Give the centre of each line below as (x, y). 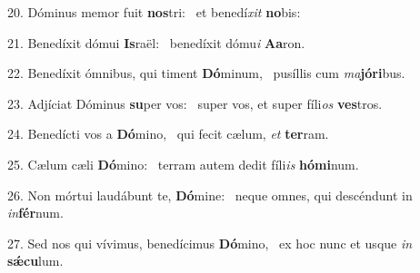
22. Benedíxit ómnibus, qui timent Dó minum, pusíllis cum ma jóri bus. (206, 73)
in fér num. (35, 213)
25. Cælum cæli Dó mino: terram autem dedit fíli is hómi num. (183, 164)
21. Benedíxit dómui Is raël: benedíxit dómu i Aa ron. (156, 42)
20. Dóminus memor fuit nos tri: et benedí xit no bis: (154, 12)
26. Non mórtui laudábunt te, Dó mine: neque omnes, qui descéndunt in (210, 195)
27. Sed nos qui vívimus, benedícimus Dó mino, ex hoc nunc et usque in (210, 243)
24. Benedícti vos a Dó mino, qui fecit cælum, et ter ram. (168, 134)
